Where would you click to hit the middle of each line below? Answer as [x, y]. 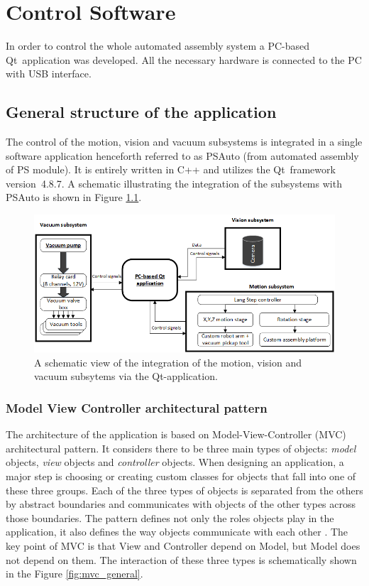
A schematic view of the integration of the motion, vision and [168, 362]
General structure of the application [141, 112]
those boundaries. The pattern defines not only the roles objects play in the [170, 517]
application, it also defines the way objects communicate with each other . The [177, 532]
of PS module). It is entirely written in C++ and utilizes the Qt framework [171, 169]
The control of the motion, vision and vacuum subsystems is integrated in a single [184, 142]
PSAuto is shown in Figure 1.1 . [74, 197]
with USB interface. [49, 74]
